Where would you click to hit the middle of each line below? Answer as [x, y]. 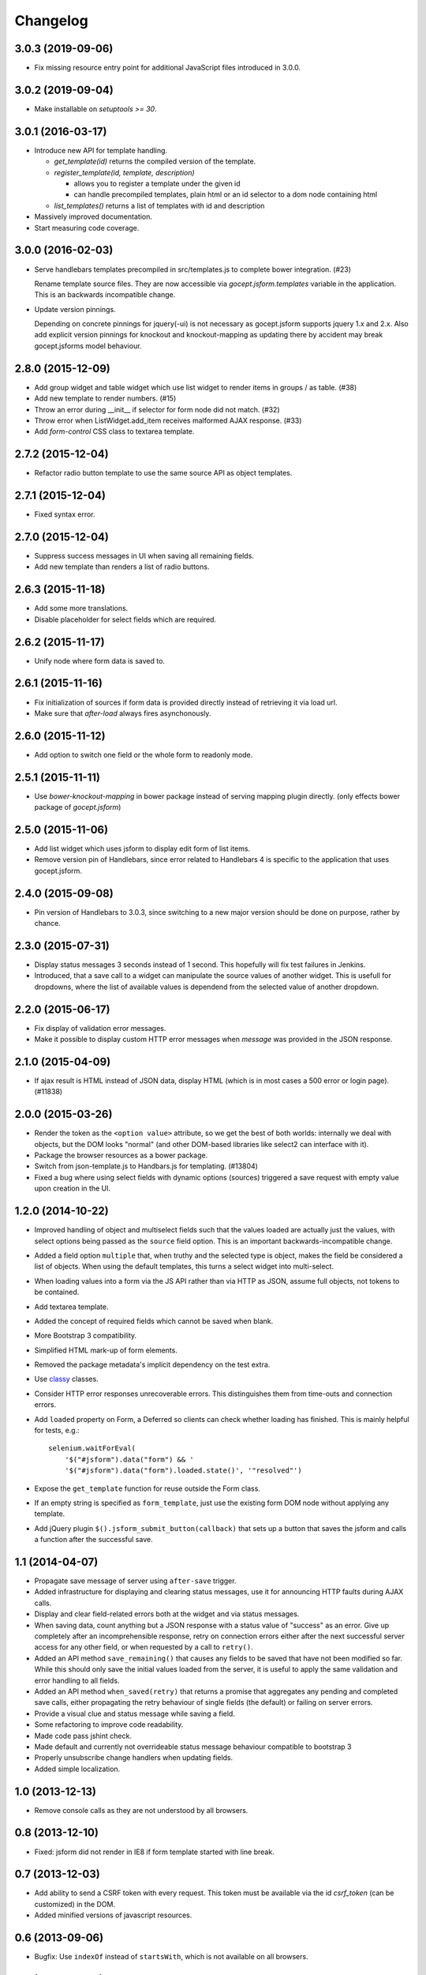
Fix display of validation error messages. [100, 1028]
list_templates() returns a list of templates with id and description [159, 205]
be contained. [57, 1292]
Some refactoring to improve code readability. [109, 1725]
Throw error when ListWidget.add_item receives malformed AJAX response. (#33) [168, 420]
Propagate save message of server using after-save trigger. [135, 1581]
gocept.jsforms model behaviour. [88, 346]
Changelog [51, 21]
